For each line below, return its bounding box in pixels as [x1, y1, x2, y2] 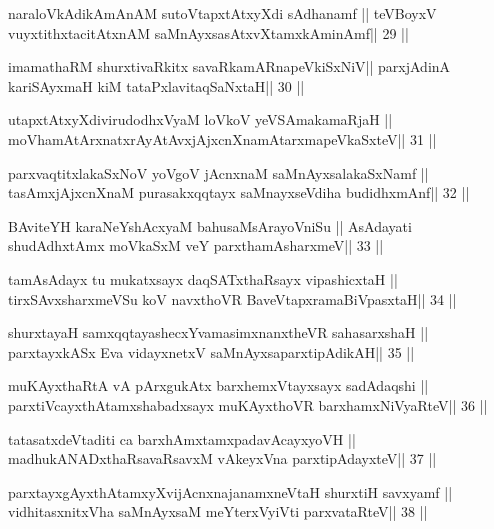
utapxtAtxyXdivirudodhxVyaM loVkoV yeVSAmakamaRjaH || [8, 109, 393, 130]
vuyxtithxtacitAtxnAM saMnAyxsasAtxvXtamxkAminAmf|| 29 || [8, 22, 409, 43]
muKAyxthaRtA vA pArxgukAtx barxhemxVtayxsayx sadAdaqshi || [8, 375, 429, 396]
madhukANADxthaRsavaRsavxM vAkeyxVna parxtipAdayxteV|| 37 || [8, 448, 437, 469]
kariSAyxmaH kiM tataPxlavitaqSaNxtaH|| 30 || [8, 75, 305, 96]
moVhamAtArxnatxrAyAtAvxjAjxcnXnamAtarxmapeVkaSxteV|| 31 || [8, 128, 437, 149]
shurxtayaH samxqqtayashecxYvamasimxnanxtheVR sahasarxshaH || [8, 322, 429, 343]
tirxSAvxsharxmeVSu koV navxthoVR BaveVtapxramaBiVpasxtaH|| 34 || [8, 288, 457, 309]
